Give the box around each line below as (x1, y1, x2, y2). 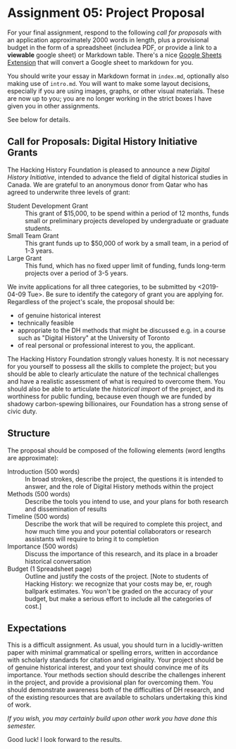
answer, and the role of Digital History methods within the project (25, 482, 213, 491)
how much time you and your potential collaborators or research (25, 527, 211, 536)
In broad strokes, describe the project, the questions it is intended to (25, 474, 224, 483)
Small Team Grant (7, 231, 59, 240)
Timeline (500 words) (7, 512, 70, 520)
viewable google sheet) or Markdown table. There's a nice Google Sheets (7, 51, 222, 59)
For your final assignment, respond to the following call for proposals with (7, 28, 222, 37)
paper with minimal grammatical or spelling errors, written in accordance (7, 648, 218, 657)
